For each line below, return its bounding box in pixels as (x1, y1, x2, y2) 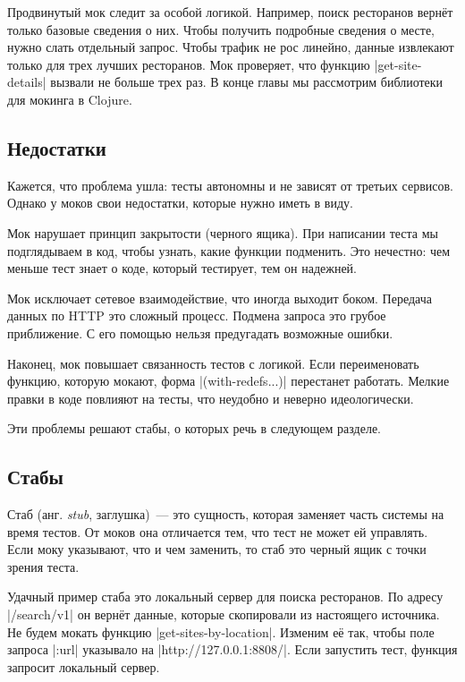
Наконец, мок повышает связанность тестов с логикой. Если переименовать (7, 354, 419, 372)
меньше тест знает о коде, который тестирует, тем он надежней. (7, 259, 357, 277)
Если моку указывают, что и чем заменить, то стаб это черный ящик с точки (7, 540, 427, 558)
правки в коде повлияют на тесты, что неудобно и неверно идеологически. (7, 388, 414, 407)
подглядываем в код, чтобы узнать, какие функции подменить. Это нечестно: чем (7, 241, 451, 260)
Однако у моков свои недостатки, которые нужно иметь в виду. (7, 193, 353, 212)
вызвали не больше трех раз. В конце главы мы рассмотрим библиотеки (50, 72, 444, 91)
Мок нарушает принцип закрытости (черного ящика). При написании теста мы (7, 223, 439, 242)
